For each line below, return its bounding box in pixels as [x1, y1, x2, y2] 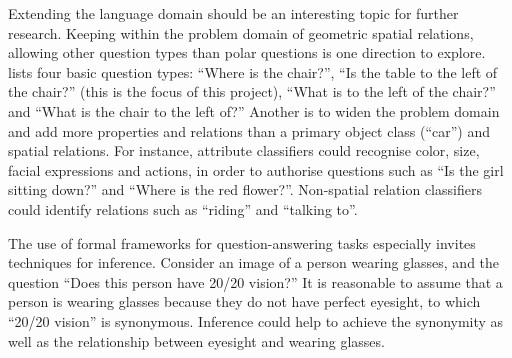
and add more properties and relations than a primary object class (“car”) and [8, 120, 491, 141]
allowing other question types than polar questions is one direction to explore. [8, 42, 486, 63]
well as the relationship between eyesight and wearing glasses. [8, 330, 385, 351]
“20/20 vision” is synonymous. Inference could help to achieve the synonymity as [8, 310, 504, 331]
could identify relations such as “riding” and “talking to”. [8, 198, 358, 219]
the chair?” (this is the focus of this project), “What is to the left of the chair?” [8, 81, 496, 102]
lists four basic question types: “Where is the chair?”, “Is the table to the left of [8, 61, 498, 82]
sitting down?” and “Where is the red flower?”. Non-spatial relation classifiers [8, 179, 482, 200]
